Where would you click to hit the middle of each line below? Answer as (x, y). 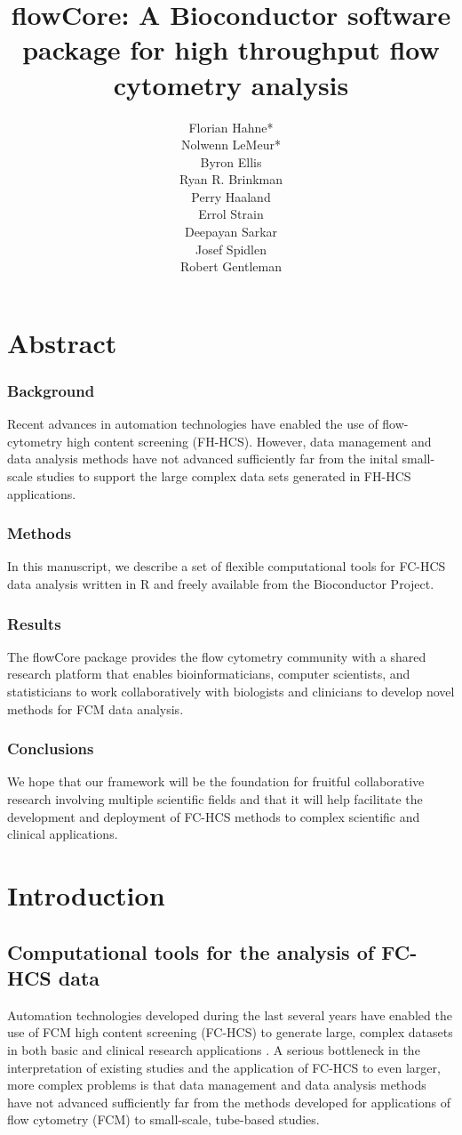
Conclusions (51, 749)
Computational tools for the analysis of (191, 951)
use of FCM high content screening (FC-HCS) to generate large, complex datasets (230, 1032)
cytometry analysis (231, 84)
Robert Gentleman (231, 266)
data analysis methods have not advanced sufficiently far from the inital (203, 459)
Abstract (62, 342)
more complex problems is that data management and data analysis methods (217, 1085)
